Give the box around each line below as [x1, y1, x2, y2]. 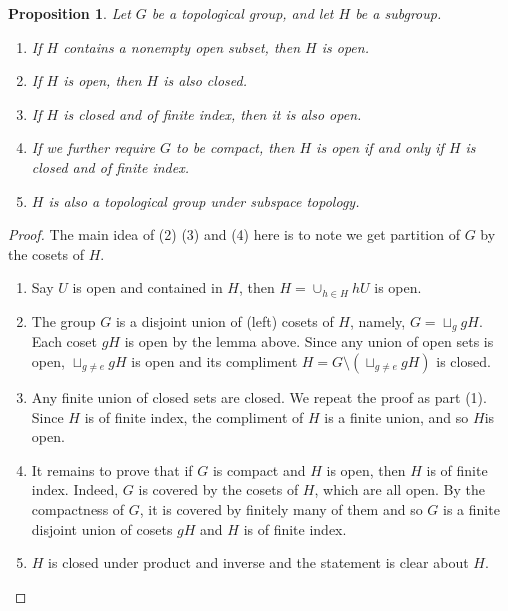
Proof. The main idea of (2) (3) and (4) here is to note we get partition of [8, 224, 460, 245]
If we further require [31, 137, 155, 158]
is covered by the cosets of [138, 479, 299, 500]
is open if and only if [316, 137, 444, 158]
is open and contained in [72, 277, 223, 298]
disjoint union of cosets [31, 518, 173, 539]
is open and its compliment [131, 350, 298, 371]
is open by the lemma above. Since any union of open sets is [124, 331, 494, 352]
